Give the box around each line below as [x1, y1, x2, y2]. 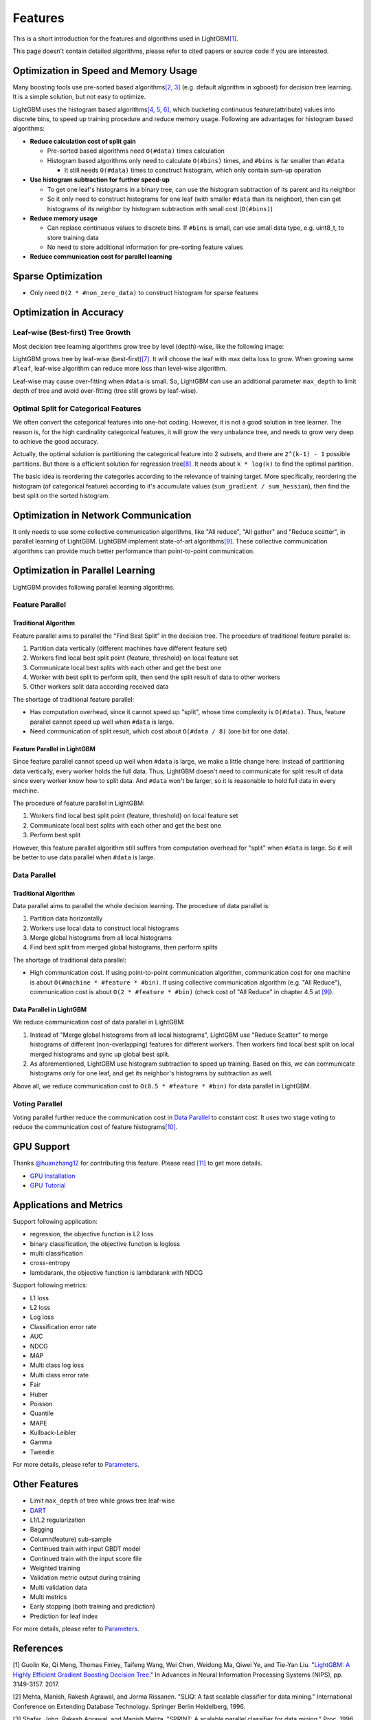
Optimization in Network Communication [12, 509, 192, 521]
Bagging [30, 1525, 54, 1534]
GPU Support [12, 1141, 70, 1152]
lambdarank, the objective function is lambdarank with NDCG [30, 1268, 203, 1276]
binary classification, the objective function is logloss [30, 1239, 181, 1248]
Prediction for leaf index [30, 1612, 98, 1620]
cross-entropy [30, 1259, 71, 1267]
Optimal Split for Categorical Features [12, 403, 142, 413]
